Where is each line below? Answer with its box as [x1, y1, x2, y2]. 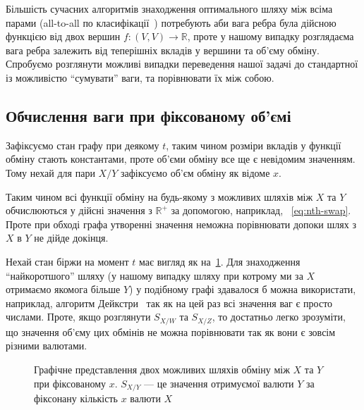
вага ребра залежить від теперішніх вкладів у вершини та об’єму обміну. [6, 42, 320, 57]
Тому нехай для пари [6, 165, 95, 180]
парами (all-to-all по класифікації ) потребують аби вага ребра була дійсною [6, 15, 336, 30]
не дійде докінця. [34, 230, 109, 245]
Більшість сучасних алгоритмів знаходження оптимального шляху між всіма [6, 1, 333, 15]
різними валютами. [6, 338, 87, 353]
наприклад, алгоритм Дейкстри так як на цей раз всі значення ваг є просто [6, 295, 333, 310]
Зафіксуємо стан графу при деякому [6, 137, 159, 152]
